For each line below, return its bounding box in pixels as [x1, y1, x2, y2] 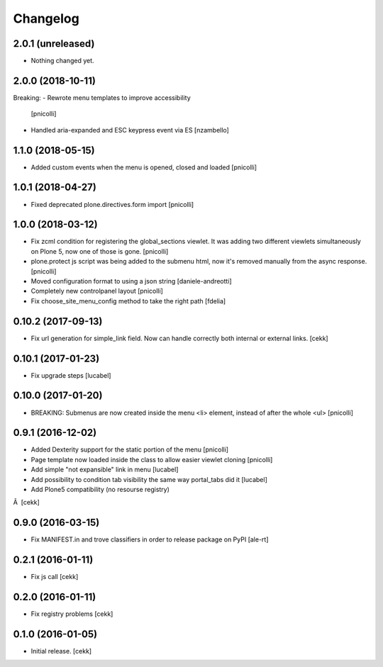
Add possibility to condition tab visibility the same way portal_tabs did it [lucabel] [30, 475, 267, 483]
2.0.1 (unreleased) [13, 38, 95, 50]
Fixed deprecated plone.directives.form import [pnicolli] [30, 200, 194, 208]
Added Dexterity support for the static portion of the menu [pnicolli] [30, 445, 229, 454]
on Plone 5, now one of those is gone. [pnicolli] [30, 247, 169, 255]
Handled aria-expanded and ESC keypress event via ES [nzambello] [30, 125, 230, 134]
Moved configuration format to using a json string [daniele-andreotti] [30, 277, 232, 286]
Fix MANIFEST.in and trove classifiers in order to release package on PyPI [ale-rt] [30, 535, 269, 544]
